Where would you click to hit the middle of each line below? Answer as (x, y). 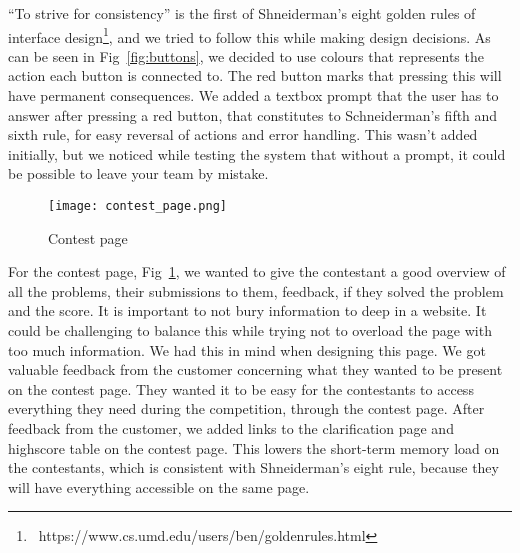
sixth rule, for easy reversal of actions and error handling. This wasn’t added (243, 134)
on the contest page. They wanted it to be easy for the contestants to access (241, 388)
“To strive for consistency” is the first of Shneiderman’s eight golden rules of (242, 13)
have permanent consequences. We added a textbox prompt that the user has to (253, 95)
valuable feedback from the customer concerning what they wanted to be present (255, 369)
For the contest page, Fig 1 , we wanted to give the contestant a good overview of (257, 271)
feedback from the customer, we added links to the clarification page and (231, 428)
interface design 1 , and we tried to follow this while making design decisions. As (249, 35)
